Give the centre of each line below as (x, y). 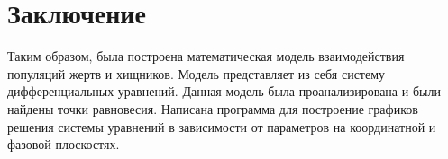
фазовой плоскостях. (64, 144)
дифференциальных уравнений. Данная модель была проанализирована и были (224, 91)
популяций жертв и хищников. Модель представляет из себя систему (197, 73)
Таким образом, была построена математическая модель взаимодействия (206, 56)
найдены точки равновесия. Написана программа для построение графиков (213, 108)
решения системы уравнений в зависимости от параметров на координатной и (222, 126)
